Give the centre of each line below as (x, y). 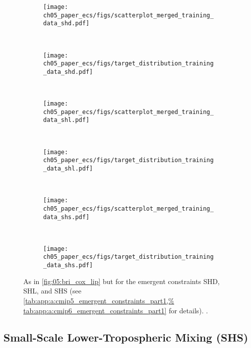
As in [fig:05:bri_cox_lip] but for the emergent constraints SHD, (122, 281)
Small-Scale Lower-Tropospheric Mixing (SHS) (126, 337)
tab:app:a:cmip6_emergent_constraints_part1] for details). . (116, 310)
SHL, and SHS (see (52, 291)
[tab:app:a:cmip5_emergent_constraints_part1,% (99, 300)
